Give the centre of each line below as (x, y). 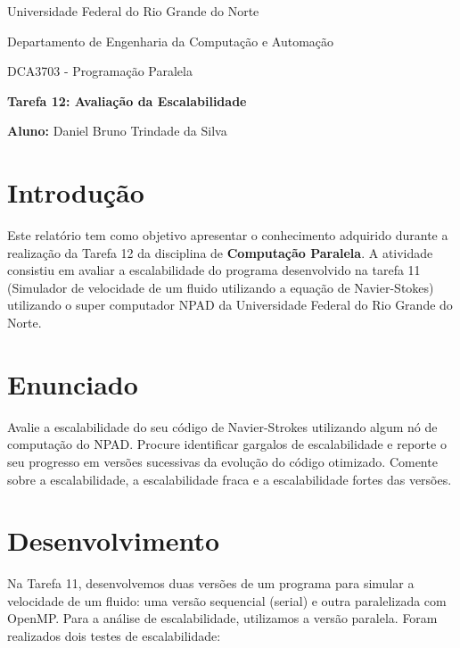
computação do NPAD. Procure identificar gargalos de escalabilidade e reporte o (227, 444)
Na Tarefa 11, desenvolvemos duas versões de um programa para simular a (211, 583)
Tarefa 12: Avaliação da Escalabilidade (127, 100)
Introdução (76, 192)
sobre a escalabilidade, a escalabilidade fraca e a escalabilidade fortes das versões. (230, 479)
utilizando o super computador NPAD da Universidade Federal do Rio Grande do (230, 305)
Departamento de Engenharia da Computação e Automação (171, 41)
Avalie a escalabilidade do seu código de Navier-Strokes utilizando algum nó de (222, 426)
